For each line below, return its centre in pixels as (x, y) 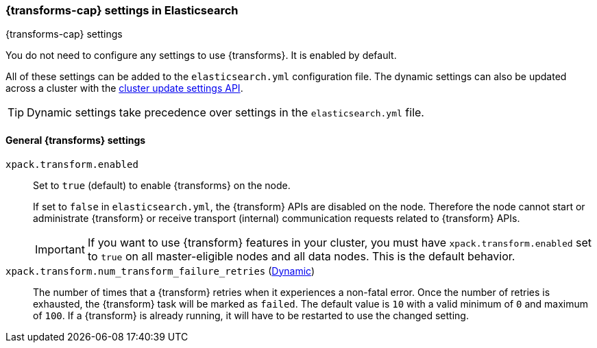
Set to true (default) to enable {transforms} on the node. (162, 185)
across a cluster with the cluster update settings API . (124, 88)
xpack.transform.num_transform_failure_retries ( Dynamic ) (160, 271)
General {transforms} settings (76, 140)
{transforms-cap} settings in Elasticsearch (122, 10)
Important (60, 249)
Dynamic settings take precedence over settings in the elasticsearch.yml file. (226, 113)
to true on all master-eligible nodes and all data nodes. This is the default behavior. (301, 256)
